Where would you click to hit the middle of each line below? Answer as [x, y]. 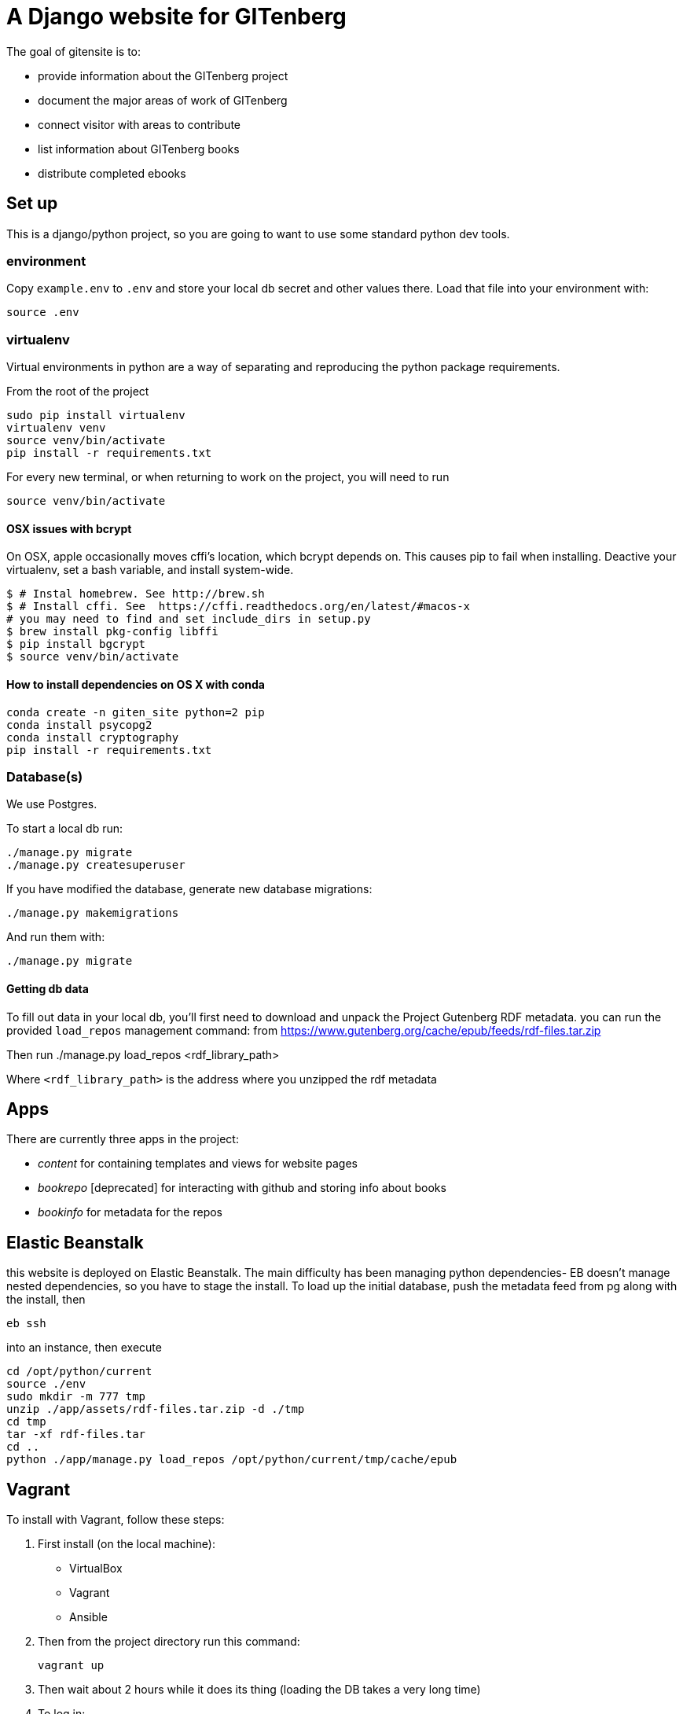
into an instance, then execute [84, 1348]
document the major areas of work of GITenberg [163, 100]
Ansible [88, 1617]
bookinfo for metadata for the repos [130, 1212]
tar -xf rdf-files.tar [76, 1434]
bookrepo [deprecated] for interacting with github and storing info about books [242, 1188]
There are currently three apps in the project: [123, 1139]
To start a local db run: [65, 829]
